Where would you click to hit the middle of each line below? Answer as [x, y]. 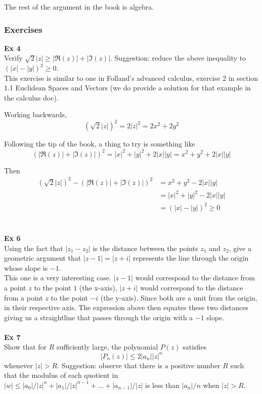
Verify [13, 58]
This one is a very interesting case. [58, 278]
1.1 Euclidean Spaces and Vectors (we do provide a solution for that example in [127, 88]
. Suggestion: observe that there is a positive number [139, 365]
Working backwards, [35, 114]
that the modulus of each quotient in [61, 375]
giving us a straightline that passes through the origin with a [99, 317]
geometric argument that [43, 258]
